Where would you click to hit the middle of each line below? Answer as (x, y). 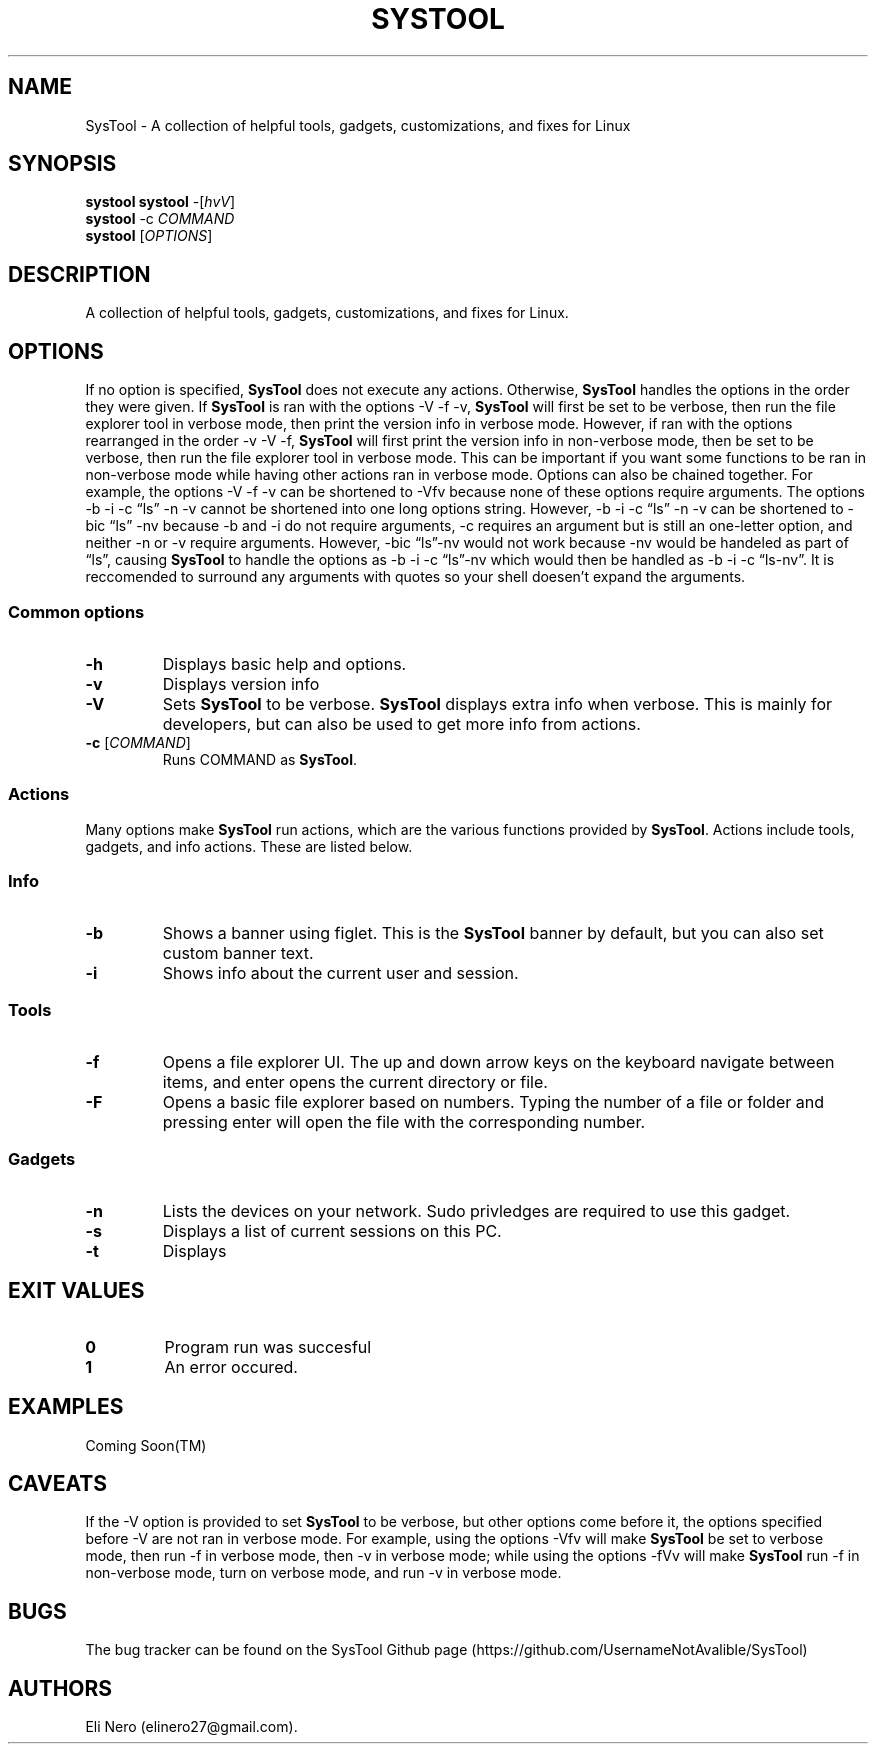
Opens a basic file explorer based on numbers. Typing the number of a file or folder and (493, 1102)
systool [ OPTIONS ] (149, 236)
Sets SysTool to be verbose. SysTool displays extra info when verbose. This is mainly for (497, 703)
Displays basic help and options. (284, 663)
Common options (76, 611)
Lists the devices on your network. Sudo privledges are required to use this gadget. (476, 1210)
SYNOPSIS (62, 164)
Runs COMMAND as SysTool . (260, 759)
